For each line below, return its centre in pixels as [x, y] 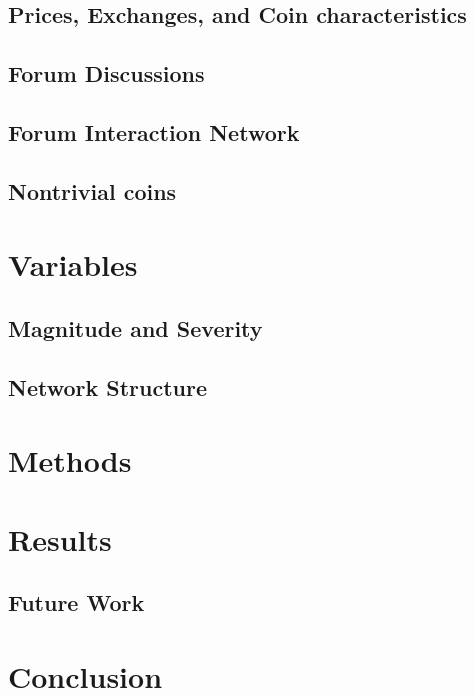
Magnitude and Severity [135, 327]
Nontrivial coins [92, 190]
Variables [73, 264]
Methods [70, 460]
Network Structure [108, 386]
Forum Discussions [106, 73]
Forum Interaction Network [154, 131]
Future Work [76, 602]
